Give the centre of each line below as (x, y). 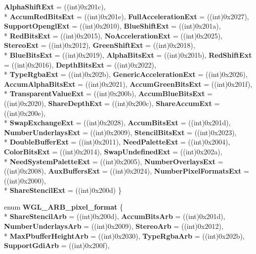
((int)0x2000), (25, 180)
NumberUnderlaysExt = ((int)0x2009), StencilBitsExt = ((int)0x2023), (120, 132)
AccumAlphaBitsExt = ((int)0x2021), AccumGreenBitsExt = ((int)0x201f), (128, 84)
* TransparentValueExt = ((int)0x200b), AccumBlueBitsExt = (108, 93)
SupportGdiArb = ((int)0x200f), (57, 245)
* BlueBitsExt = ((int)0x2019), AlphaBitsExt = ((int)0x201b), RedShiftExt (128, 54)
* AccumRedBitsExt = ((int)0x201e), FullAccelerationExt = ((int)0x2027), (127, 16)
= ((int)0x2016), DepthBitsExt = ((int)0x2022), (80, 64)
